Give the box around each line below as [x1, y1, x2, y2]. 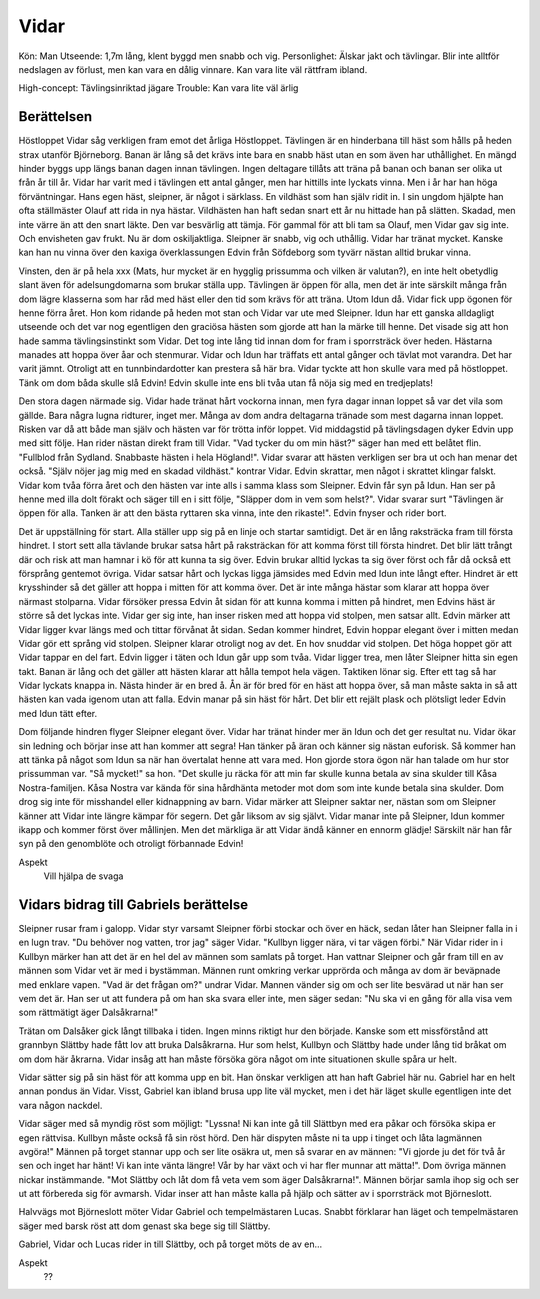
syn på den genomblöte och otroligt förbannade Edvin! [18, 838, 244, 850]
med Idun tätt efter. [18, 707, 98, 719]
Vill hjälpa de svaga [43, 870, 124, 882]
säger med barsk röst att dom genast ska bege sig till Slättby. [18, 1220, 271, 1232]
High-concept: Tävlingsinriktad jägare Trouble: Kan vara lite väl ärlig [18, 82, 299, 94]
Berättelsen [18, 108, 93, 125]
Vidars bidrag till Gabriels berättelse [18, 896, 249, 913]
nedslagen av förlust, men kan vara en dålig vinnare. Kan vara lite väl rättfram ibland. [18, 63, 368, 75]
